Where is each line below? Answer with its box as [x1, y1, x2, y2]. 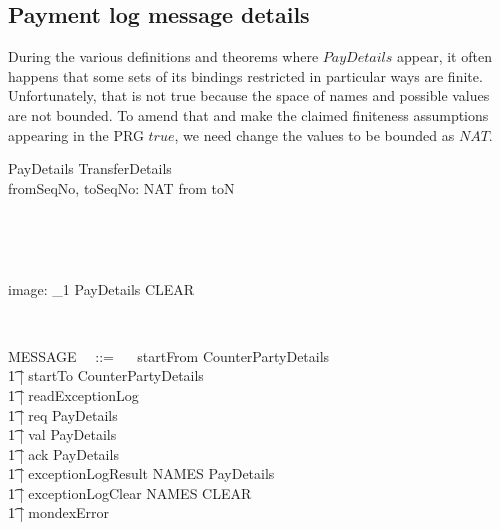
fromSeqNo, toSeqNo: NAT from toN [8, 177, 235, 198]
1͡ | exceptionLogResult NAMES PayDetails [8, 463, 275, 484]
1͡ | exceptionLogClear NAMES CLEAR [8, 482, 252, 503]
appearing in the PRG [8, 124, 144, 145]
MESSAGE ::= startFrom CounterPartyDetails [8, 345, 330, 366]
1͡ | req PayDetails [8, 404, 118, 425]
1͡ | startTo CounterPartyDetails [8, 365, 204, 386]
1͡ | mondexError [8, 502, 110, 523]
